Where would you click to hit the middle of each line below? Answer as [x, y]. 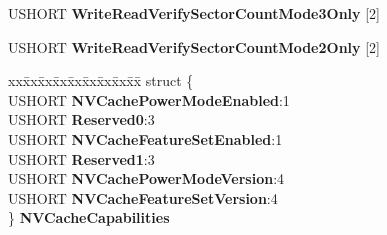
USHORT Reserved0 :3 [81, 119]
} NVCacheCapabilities [89, 217]
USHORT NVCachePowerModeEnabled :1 [149, 99]
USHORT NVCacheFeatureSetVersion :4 [143, 197]
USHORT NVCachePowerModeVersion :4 [146, 178]
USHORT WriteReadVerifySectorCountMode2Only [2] [194, 46]
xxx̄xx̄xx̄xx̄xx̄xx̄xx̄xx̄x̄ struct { [101, 80]
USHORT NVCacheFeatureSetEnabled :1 [145, 138]
